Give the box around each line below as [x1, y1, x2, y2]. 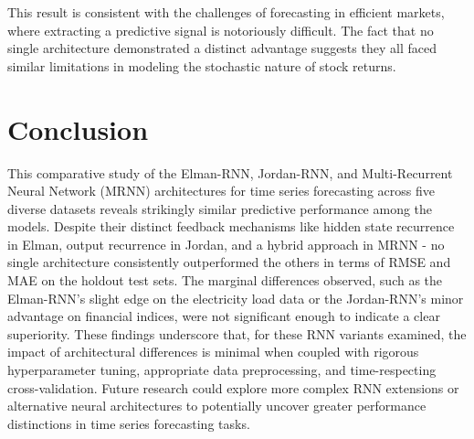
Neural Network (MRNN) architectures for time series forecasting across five [7, 181, 435, 200]
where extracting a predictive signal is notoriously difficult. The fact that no [7, 20, 434, 39]
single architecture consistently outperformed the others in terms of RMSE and [7, 252, 451, 272]
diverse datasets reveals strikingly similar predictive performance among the [7, 198, 433, 218]
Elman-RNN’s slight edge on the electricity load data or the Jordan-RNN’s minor [7, 288, 464, 307]
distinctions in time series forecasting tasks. [7, 413, 250, 433]
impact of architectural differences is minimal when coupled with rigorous [7, 342, 419, 361]
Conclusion [7, 110, 149, 147]
